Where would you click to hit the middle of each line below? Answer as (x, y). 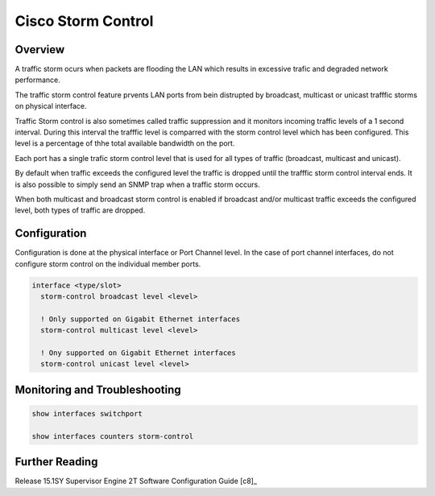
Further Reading (56, 462)
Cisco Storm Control (84, 21)
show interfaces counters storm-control (112, 436)
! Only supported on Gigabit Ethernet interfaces (141, 319)
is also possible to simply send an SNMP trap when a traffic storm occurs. (138, 184)
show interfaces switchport (87, 413)
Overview (40, 50)
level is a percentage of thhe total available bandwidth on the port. (125, 143)
